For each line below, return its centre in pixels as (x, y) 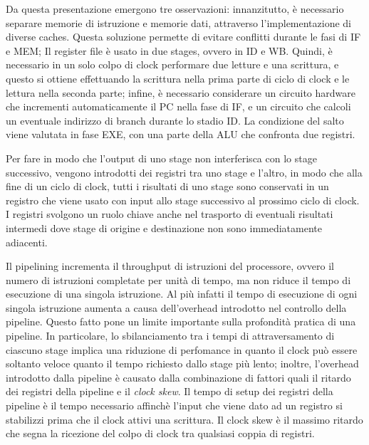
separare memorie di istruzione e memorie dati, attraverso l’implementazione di (179, 22)
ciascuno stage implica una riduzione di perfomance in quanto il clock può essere (182, 349)
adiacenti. (27, 242)
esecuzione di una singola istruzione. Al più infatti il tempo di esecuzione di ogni (182, 294)
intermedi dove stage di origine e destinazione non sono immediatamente (164, 227)
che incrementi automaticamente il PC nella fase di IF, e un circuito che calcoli (178, 106)
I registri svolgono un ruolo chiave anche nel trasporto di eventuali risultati (170, 214)
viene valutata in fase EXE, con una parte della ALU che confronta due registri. (181, 134)
